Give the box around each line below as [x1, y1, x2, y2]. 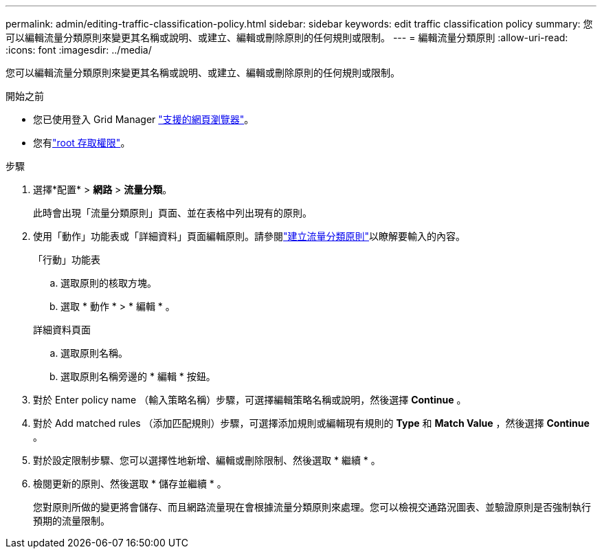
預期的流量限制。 [33, 515, 110, 527]
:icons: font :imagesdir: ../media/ [5, 44, 152, 56]
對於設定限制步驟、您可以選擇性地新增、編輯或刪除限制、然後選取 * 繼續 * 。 [33, 454, 381, 466]
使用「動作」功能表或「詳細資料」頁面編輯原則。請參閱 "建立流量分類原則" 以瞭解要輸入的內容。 [33, 230, 466, 242]
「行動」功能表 [33, 254, 100, 265]
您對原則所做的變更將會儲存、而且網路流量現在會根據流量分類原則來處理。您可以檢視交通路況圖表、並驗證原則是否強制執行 [33, 501, 591, 513]
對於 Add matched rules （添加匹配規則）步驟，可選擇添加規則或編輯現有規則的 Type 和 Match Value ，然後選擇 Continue [33, 417, 590, 429]
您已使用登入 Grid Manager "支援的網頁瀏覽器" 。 [33, 113, 254, 125]
